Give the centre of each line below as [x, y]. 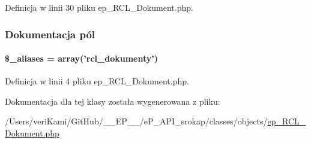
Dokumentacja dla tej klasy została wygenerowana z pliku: [113, 101]
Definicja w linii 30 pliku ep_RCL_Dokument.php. [99, 7]
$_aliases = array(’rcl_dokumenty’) [82, 58]
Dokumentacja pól [50, 34]
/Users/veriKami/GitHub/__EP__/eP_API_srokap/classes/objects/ [136, 121]
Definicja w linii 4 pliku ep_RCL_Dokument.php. [97, 81]
